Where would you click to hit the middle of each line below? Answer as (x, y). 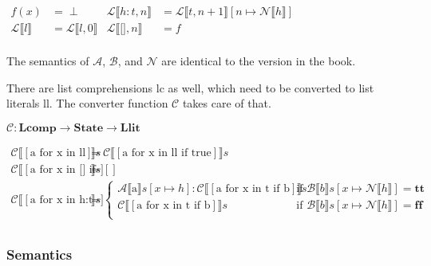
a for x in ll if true (167, 153)
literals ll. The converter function (87, 103)
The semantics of (48, 61)
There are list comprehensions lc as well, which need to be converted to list (190, 87)
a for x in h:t (61, 199)
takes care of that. (227, 103)
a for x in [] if (63, 169)
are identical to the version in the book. (259, 61)
